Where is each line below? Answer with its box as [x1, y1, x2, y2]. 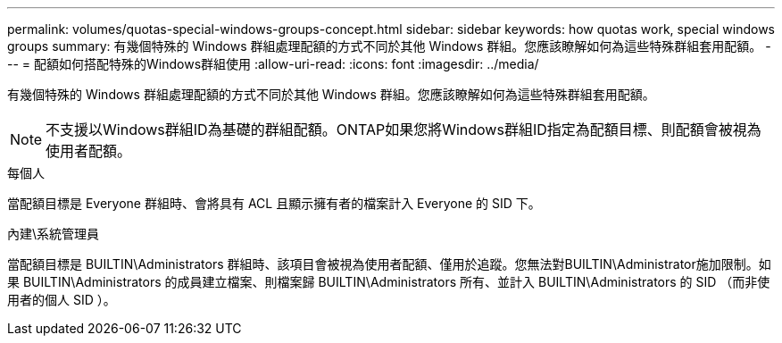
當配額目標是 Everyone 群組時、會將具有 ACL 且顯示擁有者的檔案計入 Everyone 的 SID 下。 [7, 196, 541, 211]
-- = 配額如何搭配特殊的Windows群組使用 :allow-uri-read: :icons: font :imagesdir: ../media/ [7, 56, 539, 71]
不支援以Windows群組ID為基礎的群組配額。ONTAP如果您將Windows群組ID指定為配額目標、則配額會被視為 [46, 121, 761, 138]
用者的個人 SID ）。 [7, 292, 116, 307]
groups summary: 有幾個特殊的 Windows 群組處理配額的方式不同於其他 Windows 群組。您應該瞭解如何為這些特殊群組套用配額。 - [7, 38, 771, 54]
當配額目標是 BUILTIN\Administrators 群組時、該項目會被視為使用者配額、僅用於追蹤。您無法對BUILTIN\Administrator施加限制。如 [7, 256, 771, 272]
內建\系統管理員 [7, 226, 100, 241]
